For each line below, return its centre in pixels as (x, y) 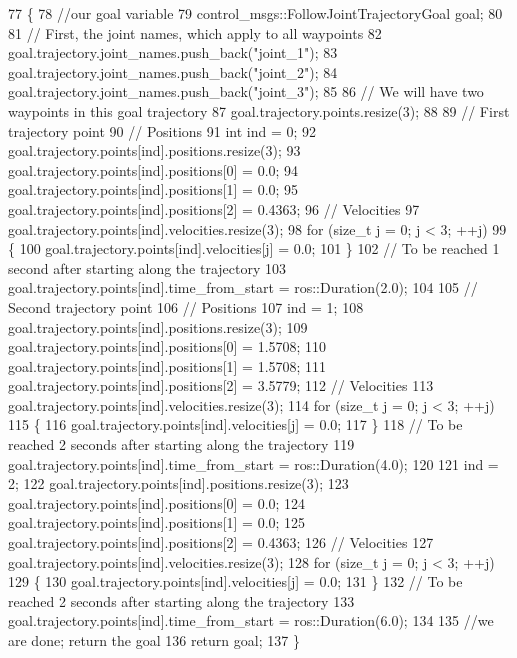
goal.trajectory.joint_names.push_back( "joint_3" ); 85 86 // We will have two (246, 91)
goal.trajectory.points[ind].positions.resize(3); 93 (154, 150)
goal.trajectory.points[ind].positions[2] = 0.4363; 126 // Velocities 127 (221, 542)
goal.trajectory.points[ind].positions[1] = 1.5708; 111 (167, 365)
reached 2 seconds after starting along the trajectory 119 (181, 444)
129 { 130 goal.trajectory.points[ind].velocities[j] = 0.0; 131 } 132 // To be (235, 581)
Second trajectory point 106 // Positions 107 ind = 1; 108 (186, 306)
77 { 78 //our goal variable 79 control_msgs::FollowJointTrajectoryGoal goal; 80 (255, 13)
